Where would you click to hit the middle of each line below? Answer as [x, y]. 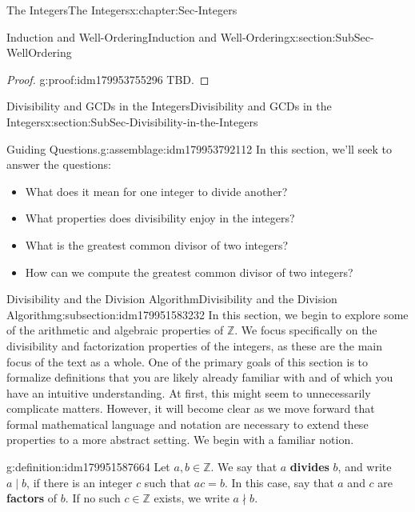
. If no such [93, 498]
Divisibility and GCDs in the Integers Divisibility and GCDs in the [169, 106]
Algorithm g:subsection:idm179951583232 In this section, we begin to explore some [207, 314]
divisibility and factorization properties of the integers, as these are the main [194, 345]
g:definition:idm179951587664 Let [88, 467]
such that [168, 482]
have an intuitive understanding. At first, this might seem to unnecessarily [189, 392]
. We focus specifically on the [306, 330]
